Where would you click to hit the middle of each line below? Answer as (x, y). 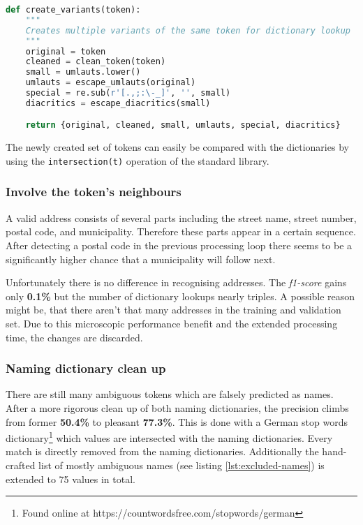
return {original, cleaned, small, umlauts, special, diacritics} (183, 125)
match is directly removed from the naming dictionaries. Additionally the (162, 451)
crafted (21, 465)
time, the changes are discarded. (74, 337)
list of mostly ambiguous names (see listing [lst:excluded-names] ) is (181, 465)
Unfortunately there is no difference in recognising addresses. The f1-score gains (176, 282)
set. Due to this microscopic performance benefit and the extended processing (172, 323)
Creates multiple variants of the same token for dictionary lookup (188, 30)
